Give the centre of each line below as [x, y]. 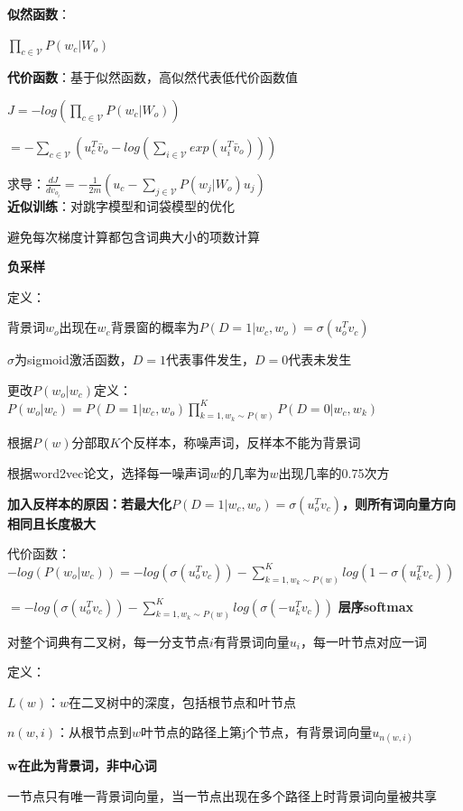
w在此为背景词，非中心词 [82, 765]
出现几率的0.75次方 [334, 473]
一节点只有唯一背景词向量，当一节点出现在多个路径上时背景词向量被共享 [222, 796]
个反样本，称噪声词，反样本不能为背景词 [241, 442]
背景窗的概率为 [155, 327]
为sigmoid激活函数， [74, 359]
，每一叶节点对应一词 [364, 641]
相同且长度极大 [51, 523]
